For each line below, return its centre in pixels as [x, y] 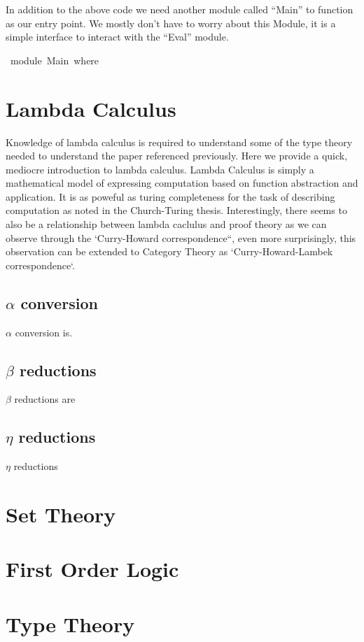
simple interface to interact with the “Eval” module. [117, 37]
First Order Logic [92, 569]
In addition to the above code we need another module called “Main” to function [180, 9]
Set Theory [61, 514]
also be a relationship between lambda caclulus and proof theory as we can [166, 224]
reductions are [45, 399]
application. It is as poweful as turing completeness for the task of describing [170, 196]
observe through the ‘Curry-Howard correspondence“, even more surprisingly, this [181, 237]
